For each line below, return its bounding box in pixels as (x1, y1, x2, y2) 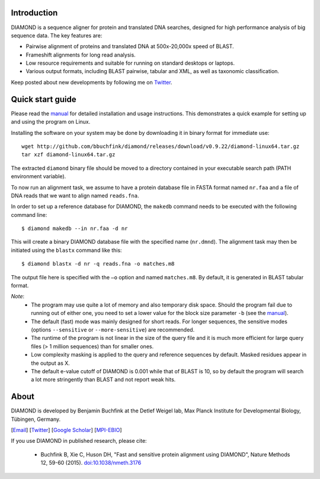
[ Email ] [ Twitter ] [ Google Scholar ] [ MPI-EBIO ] (11, 427, 122, 433)
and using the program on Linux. (11, 118, 91, 125)
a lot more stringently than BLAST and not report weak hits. (31, 376, 176, 383)
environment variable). (11, 173, 66, 180)
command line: (11, 211, 47, 218)
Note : (11, 293, 25, 300)
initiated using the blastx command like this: (11, 247, 122, 254)
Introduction (11, 8, 58, 18)
